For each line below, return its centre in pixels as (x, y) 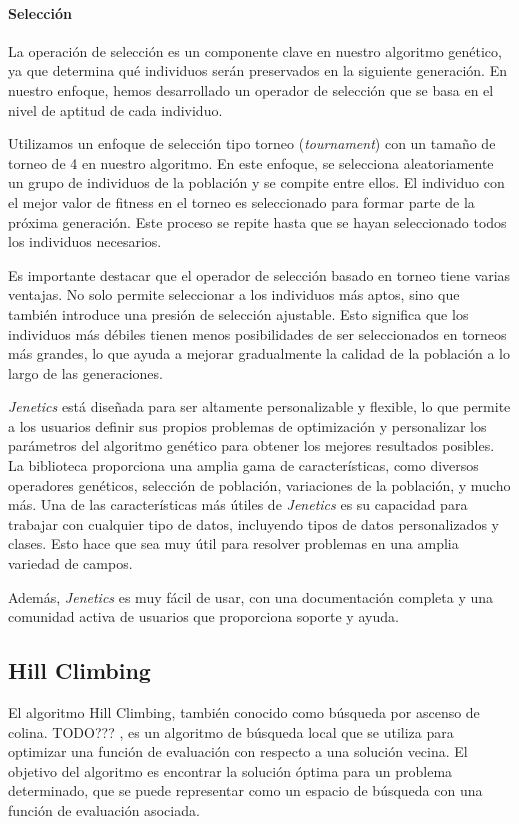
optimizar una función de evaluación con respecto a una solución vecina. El (238, 751)
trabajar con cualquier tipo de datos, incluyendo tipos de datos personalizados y (253, 523)
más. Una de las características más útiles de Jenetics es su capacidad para (238, 504)
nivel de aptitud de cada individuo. (115, 109)
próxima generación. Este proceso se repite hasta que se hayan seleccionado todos (257, 221)
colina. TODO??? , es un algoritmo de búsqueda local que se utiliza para (231, 731)
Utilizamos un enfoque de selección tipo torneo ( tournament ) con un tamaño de (252, 143)
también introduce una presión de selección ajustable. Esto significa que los (238, 313)
